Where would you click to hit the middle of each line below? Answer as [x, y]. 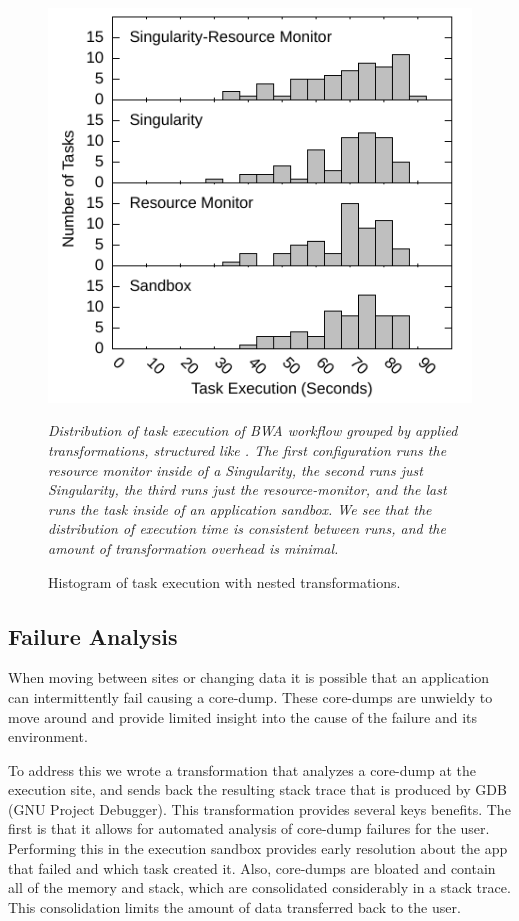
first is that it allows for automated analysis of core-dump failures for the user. [249, 828]
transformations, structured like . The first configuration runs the [247, 449]
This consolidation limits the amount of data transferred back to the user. [234, 906]
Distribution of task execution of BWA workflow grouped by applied [253, 430]
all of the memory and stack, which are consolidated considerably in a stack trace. [259, 887]
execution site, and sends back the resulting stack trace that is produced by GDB [257, 789]
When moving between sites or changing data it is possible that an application [249, 677]
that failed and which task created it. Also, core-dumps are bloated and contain [252, 867]
